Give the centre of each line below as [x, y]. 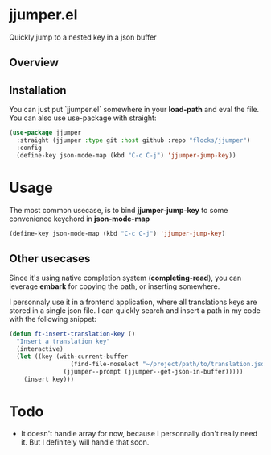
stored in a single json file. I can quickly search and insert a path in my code [135, 311]
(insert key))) [49, 379]
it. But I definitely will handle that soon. [85, 442]
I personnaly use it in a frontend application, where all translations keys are [133, 302]
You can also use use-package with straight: [83, 118]
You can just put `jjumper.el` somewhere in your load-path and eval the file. [134, 110]
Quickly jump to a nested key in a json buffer [83, 37]
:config [29, 148]
